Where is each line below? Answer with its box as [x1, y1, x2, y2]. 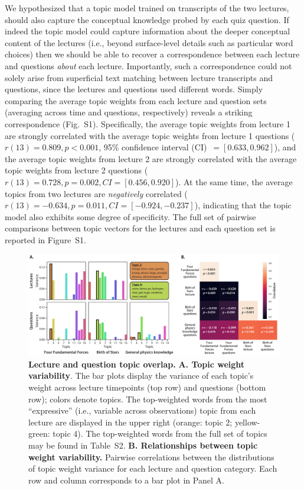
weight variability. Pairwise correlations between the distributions [28, 450, 274, 463]
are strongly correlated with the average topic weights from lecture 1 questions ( [5, 129, 295, 141]
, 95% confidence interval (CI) [99, 141, 207, 153]
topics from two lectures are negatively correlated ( [5, 187, 188, 199]
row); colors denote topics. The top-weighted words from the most [28, 392, 267, 405]
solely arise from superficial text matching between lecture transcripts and [5, 71, 273, 83]
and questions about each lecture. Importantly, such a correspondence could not [5, 59, 292, 72]
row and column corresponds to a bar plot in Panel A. [28, 473, 224, 486]
